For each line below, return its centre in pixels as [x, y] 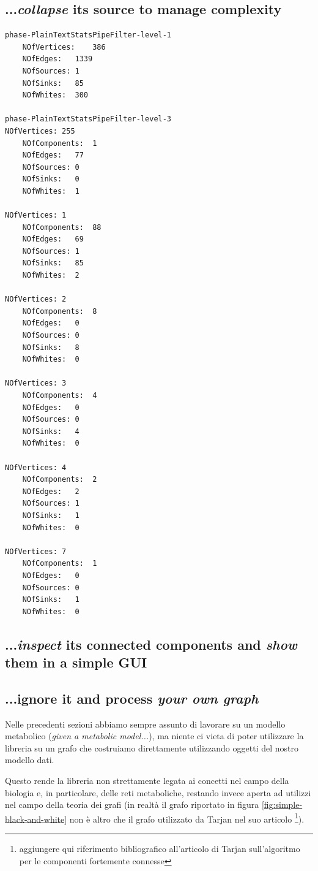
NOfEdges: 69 [53, 239]
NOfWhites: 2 [51, 276]
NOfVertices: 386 [64, 47]
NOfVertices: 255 [40, 131]
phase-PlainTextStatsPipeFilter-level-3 [88, 119]
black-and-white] [36, 819]
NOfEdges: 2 [51, 491]
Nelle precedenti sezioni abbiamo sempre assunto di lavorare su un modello [145, 724]
